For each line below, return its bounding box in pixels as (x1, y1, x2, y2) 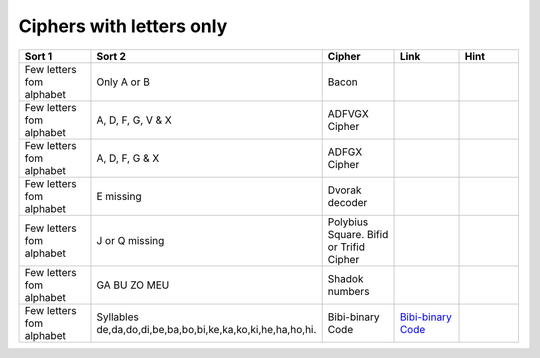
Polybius (327, 215, 369, 229)
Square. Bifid (327, 227, 389, 241)
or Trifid (327, 240, 365, 254)
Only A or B (96, 75, 150, 89)
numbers (327, 284, 370, 298)
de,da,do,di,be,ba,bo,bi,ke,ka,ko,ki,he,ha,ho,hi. (96, 322, 317, 336)
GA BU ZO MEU (96, 278, 170, 292)
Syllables (96, 310, 139, 324)
